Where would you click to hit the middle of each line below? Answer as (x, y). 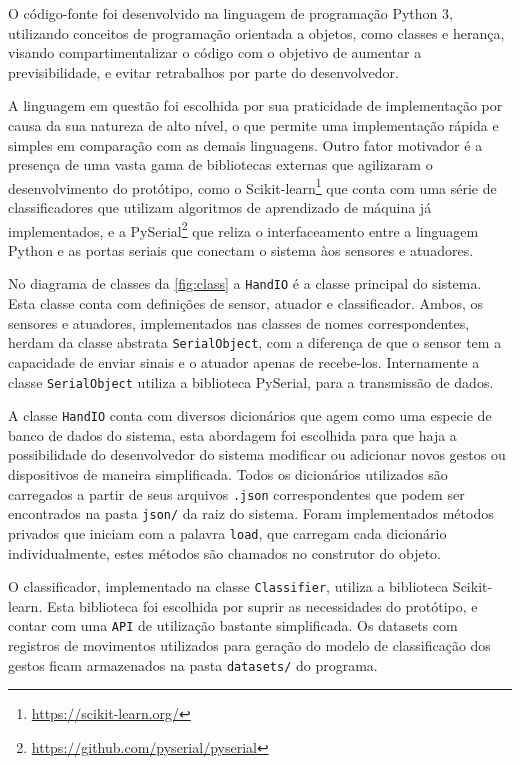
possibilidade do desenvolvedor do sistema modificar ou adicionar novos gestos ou (257, 454)
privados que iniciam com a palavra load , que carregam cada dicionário (227, 532)
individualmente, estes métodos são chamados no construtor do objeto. (224, 552)
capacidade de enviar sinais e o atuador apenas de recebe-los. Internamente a (244, 361)
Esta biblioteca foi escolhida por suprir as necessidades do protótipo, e (262, 605)
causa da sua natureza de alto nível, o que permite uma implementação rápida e (253, 124)
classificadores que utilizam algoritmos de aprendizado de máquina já (220, 207)
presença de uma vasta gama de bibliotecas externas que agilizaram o (220, 164)
